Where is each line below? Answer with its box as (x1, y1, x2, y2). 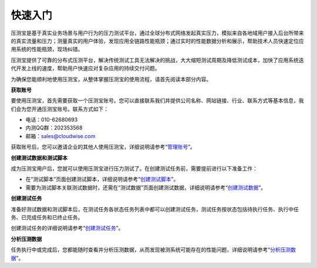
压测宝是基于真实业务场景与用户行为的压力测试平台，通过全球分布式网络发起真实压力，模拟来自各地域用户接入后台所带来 (11, 29, 304, 36)
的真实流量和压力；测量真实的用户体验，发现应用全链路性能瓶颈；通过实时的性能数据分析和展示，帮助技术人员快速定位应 (11, 37, 304, 44)
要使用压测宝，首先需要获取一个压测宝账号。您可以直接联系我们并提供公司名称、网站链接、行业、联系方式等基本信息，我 (11, 97, 304, 104)
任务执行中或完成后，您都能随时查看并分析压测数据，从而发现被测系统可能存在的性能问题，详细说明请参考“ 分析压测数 (11, 246, 296, 253)
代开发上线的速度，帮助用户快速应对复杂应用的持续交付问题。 (11, 65, 160, 72)
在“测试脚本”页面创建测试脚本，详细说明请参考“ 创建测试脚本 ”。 (25, 176, 179, 183)
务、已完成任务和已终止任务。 (11, 213, 83, 220)
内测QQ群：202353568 (25, 124, 83, 132)
